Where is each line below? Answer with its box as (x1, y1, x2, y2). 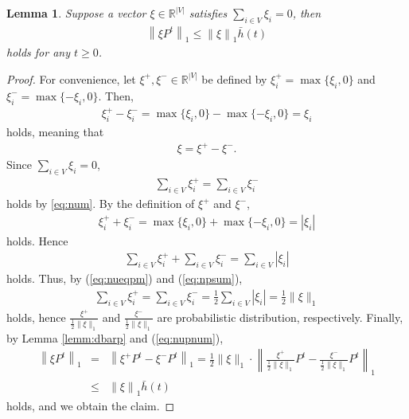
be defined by (201, 70, 267, 87)
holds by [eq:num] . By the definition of (6, 195, 195, 212)
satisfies (189, 5, 228, 21)
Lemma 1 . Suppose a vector (6, 5, 146, 21)
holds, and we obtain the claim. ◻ (6, 397, 175, 414)
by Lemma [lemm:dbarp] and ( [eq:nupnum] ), (6, 329, 224, 346)
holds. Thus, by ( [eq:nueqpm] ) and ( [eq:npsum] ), (6, 270, 243, 287)
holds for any (6, 44, 70, 61)
